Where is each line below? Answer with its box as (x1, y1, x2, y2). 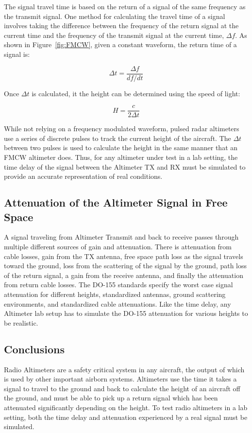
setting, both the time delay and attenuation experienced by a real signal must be (4, 412, 248, 422)
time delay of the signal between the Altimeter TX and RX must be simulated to (4, 161, 246, 172)
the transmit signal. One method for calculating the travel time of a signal (4, 11, 225, 21)
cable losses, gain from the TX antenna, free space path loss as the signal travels (4, 251, 243, 261)
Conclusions (4, 341, 65, 356)
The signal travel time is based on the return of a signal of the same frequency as (4, 1, 246, 11)
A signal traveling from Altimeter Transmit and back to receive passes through (4, 232, 239, 242)
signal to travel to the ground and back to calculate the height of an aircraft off (4, 383, 240, 393)
